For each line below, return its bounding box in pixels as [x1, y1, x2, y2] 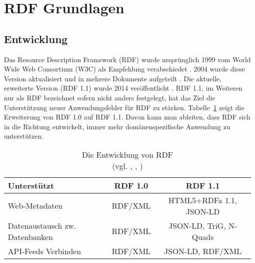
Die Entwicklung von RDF [82, 148, 173, 160]
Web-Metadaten [8, 200, 63, 212]
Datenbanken [8, 231, 53, 242]
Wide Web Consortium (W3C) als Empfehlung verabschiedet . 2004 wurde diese [4, 64, 245, 74]
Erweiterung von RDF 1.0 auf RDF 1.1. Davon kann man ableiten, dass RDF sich [4, 112, 251, 122]
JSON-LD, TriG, [168, 219, 226, 231]
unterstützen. [4, 131, 44, 141]
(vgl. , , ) [112, 160, 143, 171]
